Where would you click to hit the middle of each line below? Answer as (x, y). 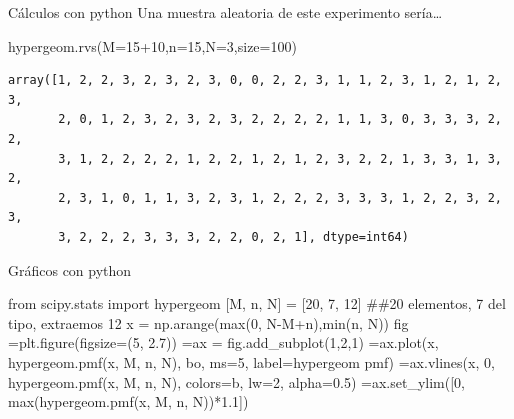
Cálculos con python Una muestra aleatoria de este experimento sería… (225, 12)
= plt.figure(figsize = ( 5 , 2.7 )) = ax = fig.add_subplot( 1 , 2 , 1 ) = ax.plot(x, (223, 342)
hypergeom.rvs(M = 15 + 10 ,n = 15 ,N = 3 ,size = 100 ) (152, 45)
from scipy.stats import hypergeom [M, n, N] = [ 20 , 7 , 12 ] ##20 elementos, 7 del (257, 303)
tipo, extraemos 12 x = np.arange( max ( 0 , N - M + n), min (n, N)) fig (208, 322)
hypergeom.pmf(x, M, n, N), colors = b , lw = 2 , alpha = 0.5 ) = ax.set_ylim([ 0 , (236, 381)
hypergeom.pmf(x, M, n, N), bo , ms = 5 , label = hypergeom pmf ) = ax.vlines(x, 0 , (251, 361)
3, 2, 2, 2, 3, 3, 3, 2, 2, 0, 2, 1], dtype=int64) (233, 236)
